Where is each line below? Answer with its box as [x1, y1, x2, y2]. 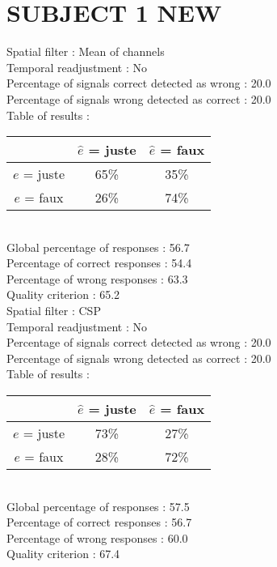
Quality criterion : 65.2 [6, 286, 120, 303]
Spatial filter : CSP [6, 302, 101, 319]
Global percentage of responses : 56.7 [6, 238, 190, 255]
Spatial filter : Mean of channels [6, 43, 165, 60]
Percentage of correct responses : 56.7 [6, 514, 192, 531]
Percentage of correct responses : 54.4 [6, 254, 192, 271]
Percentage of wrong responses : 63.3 [6, 270, 188, 287]
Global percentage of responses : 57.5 [6, 497, 190, 514]
